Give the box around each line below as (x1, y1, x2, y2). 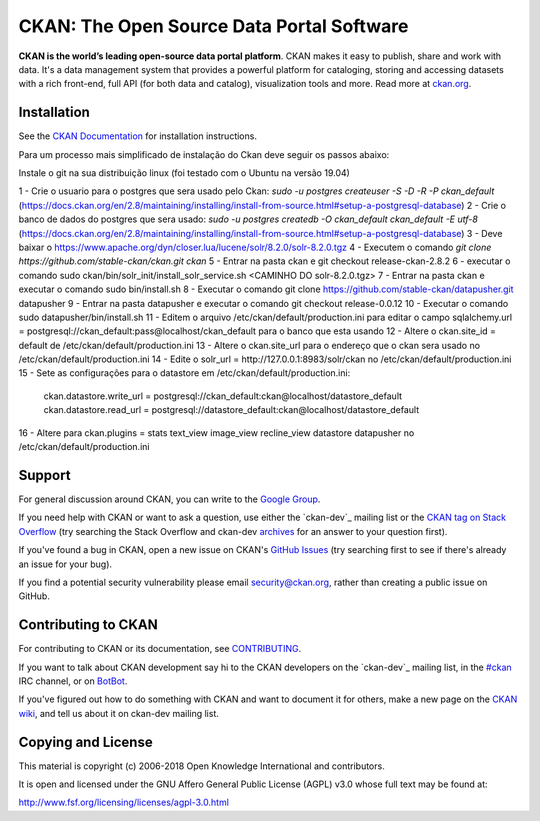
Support (18, 466, 71, 484)
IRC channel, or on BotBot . (18, 675, 128, 687)
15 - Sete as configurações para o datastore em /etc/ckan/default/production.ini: (18, 367, 351, 379)
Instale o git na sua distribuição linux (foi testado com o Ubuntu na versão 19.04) (18, 167, 350, 179)
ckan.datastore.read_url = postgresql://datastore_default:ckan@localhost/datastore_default (43, 404, 420, 416)
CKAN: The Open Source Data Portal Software (18, 15, 409, 37)
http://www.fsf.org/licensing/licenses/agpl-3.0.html (18, 796, 230, 809)
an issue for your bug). (18, 558, 113, 570)
